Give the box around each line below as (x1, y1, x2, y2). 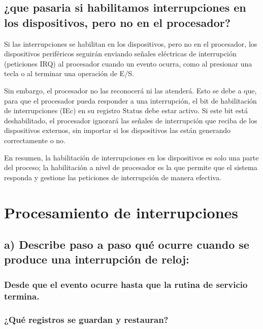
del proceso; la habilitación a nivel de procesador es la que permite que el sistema (4, 162, 257, 173)
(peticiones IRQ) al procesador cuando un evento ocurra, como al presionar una (4, 58, 252, 69)
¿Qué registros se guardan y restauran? (4, 313, 169, 325)
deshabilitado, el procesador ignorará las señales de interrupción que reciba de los (4, 115, 257, 125)
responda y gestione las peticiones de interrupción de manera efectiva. (4, 172, 221, 182)
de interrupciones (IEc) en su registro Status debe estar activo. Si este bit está (4, 105, 248, 116)
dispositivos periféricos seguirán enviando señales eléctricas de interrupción (4, 48, 237, 59)
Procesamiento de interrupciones (4, 202, 239, 222)
